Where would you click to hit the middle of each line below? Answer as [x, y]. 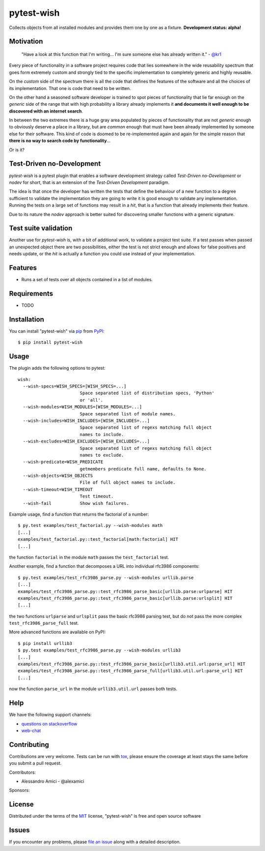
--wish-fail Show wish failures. [76, 503]
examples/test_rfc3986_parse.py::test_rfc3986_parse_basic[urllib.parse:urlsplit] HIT [125, 598]
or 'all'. [92, 400]
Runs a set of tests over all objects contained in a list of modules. [87, 280]
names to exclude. [102, 455]
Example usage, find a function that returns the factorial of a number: [79, 514]
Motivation [26, 42]
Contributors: [23, 772]
